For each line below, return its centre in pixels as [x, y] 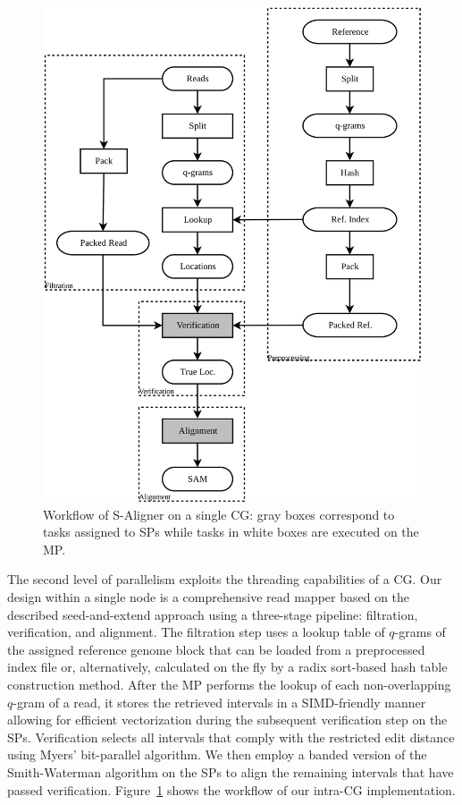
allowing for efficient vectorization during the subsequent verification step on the [227, 720]
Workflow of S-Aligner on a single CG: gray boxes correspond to [219, 514]
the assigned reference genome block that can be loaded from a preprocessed [216, 649]
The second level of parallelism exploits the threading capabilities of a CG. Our [225, 579]
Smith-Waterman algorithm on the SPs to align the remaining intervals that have [231, 771]
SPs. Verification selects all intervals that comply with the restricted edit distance [231, 737]
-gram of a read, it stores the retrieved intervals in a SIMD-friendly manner [219, 702]
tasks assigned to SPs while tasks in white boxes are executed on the [231, 532]
